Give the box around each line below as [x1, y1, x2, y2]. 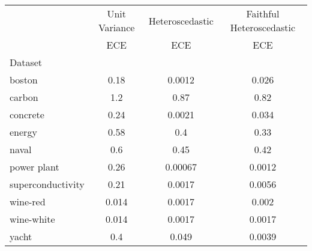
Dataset [10, 55, 43, 69]
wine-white [10, 212, 55, 226]
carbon [10, 90, 38, 104]
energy [10, 125, 37, 139]
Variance [98, 20, 135, 34]
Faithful [246, 7, 280, 20]
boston [10, 73, 38, 86]
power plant [10, 160, 59, 174]
